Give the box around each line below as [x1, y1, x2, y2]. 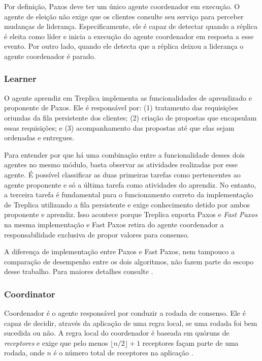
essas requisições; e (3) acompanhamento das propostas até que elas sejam [4, 122, 235, 133]
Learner [4, 72, 37, 85]
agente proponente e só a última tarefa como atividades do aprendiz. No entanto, [4, 179, 256, 190]
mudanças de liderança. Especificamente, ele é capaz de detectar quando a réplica [4, 21, 257, 32]
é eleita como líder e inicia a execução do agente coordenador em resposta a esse [4, 31, 254, 41]
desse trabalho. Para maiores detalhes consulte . [4, 266, 153, 277]
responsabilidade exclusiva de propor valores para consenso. [4, 229, 189, 239]
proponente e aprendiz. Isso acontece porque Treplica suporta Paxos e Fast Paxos [4, 209, 257, 220]
